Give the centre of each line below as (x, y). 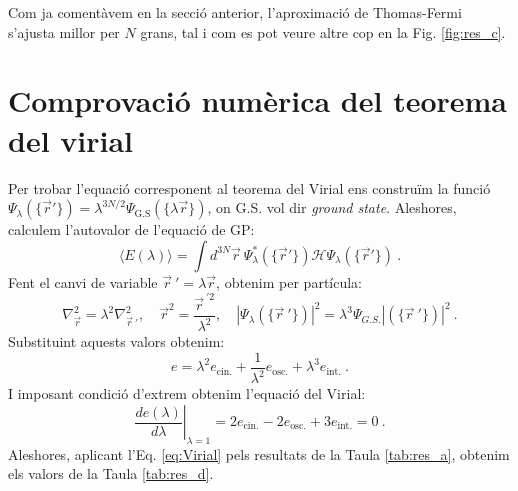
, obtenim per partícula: (289, 281)
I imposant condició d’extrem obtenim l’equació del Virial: (187, 393)
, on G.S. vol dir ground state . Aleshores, (332, 207)
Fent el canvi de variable (83, 281)
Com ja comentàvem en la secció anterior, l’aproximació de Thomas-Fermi (235, 12)
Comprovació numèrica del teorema (258, 100)
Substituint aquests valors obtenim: (116, 341)
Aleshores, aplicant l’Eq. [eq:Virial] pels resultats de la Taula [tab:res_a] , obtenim (259, 453)
